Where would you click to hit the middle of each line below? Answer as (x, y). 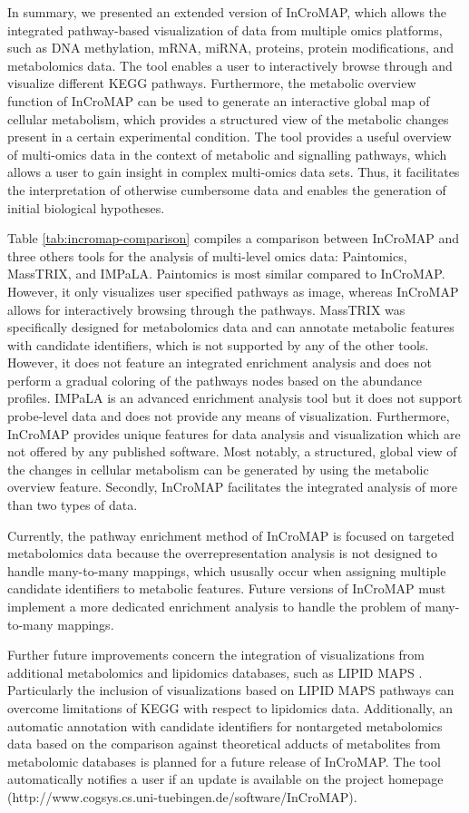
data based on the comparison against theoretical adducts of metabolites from (224, 744)
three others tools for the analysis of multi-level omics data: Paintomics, (207, 255)
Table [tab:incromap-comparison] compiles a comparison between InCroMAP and (233, 238)
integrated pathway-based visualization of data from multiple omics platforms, (225, 29)
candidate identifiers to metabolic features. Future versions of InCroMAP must (227, 588)
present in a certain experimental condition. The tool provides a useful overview (230, 137)
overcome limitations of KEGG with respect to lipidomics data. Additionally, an (230, 707)
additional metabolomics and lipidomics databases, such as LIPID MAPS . (215, 672)
